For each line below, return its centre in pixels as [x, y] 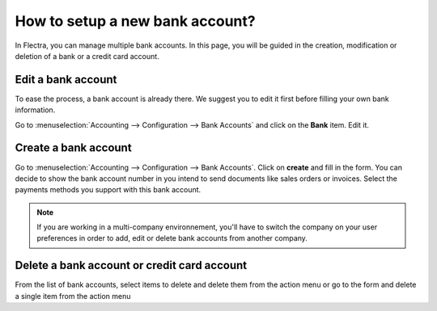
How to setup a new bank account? [135, 21]
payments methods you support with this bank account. [108, 190]
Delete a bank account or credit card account [131, 265]
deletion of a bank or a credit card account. [87, 56]
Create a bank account [74, 148]
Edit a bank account [66, 80]
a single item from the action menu [73, 296]
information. [35, 110]
